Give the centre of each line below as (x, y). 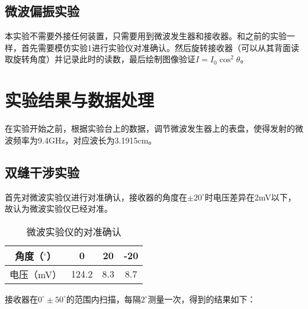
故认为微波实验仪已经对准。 (59, 208)
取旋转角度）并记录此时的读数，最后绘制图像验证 (100, 59)
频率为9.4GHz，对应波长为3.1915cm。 (85, 140)
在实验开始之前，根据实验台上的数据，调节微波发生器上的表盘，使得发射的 (150, 128)
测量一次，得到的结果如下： (202, 299)
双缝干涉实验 (42, 172)
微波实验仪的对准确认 (74, 231)
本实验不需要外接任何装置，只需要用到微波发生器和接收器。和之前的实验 (146, 36)
